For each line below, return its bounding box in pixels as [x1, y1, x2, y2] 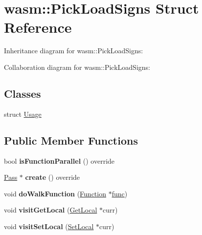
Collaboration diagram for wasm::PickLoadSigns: [4, 62, 150, 72]
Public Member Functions [4, 132, 138, 148]
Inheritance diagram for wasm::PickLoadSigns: [4, 45, 143, 56]
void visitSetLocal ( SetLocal [4, 221, 94, 231]
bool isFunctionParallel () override [4, 155, 115, 166]
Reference [4, 17, 72, 37]
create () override [25, 172, 80, 182]
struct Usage [4, 108, 42, 119]
